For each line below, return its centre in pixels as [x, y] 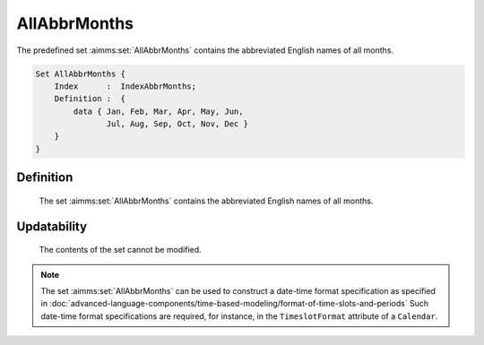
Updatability [52, 226]
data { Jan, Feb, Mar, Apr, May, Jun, [158, 111]
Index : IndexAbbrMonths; [125, 86]
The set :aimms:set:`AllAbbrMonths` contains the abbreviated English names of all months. [206, 201]
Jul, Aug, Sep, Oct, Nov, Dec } [177, 124]
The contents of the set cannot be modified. [120, 250]
